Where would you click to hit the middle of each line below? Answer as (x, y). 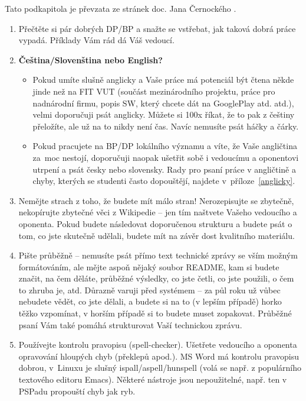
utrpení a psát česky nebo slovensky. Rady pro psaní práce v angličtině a (164, 169)
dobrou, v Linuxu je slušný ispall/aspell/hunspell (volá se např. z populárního (160, 368)
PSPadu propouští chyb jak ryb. (77, 391)
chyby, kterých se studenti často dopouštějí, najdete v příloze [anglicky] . (164, 181)
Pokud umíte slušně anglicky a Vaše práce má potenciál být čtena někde (163, 80)
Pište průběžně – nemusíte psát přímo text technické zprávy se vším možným (158, 255)
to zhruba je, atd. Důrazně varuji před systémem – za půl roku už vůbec (149, 290)
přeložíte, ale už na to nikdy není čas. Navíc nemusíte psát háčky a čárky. (166, 126)
